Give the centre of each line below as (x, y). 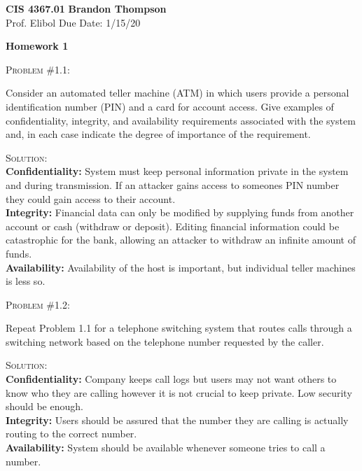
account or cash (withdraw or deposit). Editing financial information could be (173, 226)
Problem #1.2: (38, 304)
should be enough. (44, 406)
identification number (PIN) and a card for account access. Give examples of (170, 106)
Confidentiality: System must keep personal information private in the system (177, 171)
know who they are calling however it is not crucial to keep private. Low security (179, 392)
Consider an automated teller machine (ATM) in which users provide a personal (177, 93)
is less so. (26, 281)
